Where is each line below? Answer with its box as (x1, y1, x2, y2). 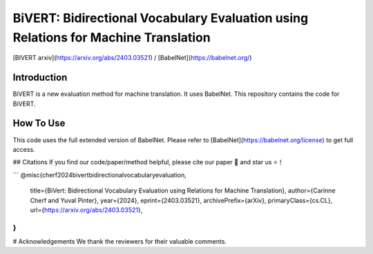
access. (12, 145, 35, 153)
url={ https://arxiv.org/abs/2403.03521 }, (30, 206, 143, 214)
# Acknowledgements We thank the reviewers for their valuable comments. (12, 237, 227, 246)
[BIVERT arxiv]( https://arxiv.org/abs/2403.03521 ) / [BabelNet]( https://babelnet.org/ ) (12, 54, 252, 62)
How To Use (12, 117, 66, 129)
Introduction (12, 72, 68, 84)
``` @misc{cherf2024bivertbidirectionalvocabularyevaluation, (12, 170, 186, 179)
